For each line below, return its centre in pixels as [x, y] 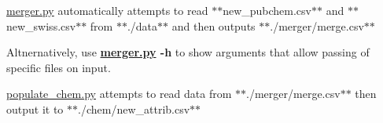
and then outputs [214, 25]
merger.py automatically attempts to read [107, 10]
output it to [35, 109]
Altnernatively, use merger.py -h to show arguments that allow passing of [188, 52]
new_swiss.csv [41, 25]
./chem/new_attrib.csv [134, 109]
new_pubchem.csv [267, 10]
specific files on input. [59, 67]
